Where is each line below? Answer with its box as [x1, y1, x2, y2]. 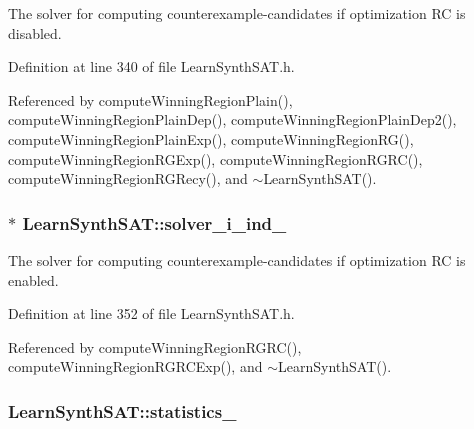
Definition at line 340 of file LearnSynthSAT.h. [8, 56, 295, 77]
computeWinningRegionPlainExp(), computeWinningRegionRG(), [8, 128, 414, 149]
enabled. [8, 269, 59, 290]
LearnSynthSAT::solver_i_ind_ [22, 210, 287, 235]
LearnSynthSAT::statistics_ [8, 398, 237, 423]
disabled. [8, 22, 62, 43]
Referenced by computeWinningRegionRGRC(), [8, 336, 302, 357]
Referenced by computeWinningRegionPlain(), [8, 89, 293, 110]
